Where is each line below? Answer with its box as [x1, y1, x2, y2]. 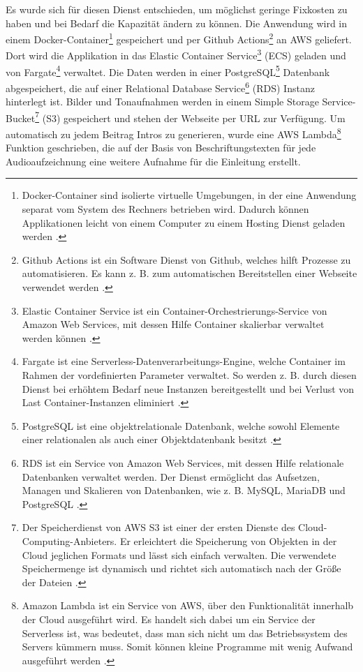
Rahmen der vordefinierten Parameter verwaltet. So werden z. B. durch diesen [22, 368, 357, 382]
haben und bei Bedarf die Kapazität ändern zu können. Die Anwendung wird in [6, 15, 348, 30]
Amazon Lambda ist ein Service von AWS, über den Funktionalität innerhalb [22, 598, 354, 613]
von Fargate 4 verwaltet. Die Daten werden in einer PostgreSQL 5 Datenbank [6, 62, 330, 79]
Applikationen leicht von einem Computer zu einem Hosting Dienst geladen [22, 215, 346, 230]
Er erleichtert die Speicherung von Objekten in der [119, 533, 337, 548]
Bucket [6, 110, 36, 125]
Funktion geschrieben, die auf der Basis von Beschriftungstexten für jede [6, 140, 316, 155]
